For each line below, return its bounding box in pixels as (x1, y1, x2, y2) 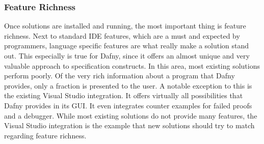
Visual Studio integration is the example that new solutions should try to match (4, 120, 255, 131)
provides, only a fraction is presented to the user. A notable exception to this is (4, 80, 252, 91)
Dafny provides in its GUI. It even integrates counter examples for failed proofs (4, 100, 252, 110)
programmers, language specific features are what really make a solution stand (4, 40, 249, 51)
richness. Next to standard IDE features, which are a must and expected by (4, 30, 240, 41)
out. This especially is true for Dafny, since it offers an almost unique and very (4, 50, 250, 61)
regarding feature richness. (4, 130, 87, 140)
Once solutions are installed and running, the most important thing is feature (4, 20, 246, 31)
